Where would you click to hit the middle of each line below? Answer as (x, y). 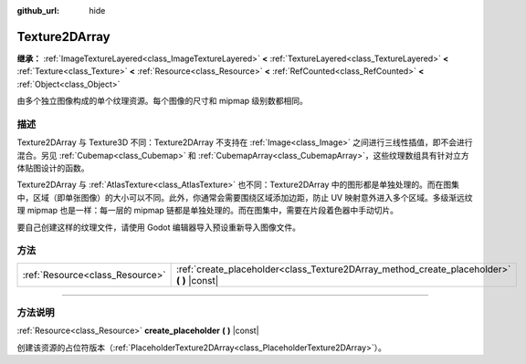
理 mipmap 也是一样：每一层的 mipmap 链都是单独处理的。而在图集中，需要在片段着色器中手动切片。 (208, 211)
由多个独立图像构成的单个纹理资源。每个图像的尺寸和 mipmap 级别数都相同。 (162, 101)
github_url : (38, 10)
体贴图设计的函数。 (53, 168)
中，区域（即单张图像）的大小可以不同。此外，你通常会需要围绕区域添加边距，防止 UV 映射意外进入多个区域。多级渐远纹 (245, 197)
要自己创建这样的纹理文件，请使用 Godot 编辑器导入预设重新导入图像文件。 (159, 227)
